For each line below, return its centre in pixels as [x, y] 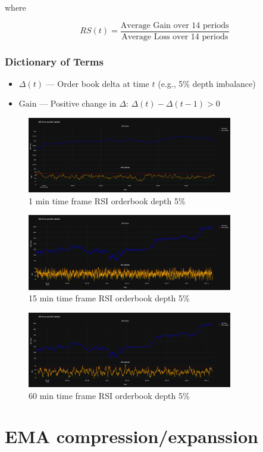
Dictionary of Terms [54, 61]
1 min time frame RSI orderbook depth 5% [107, 200]
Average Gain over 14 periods [175, 25]
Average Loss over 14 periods [175, 37]
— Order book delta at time [98, 83]
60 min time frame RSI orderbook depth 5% [109, 395]
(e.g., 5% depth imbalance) [207, 83]
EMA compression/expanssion [131, 436]
